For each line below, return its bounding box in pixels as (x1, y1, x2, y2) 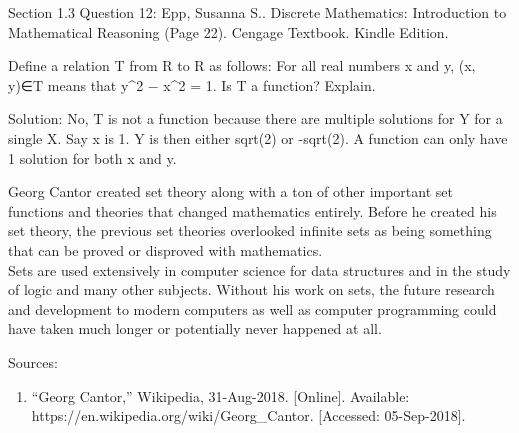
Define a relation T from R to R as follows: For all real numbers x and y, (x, (8, 55, 476, 76)
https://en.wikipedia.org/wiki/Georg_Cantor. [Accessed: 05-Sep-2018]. (31, 405, 466, 426)
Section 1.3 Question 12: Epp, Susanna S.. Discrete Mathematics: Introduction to (8, 2, 507, 22)
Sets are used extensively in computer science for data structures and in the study (8, 259, 511, 280)
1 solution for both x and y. (8, 147, 177, 168)
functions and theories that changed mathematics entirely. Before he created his (8, 200, 497, 221)
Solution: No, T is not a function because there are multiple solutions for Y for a (8, 108, 503, 129)
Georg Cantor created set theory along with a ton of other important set (8, 181, 453, 202)
